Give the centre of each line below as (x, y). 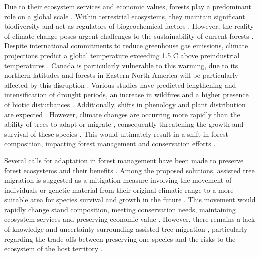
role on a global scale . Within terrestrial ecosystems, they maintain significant (125, 16)
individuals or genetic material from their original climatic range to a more (119, 190)
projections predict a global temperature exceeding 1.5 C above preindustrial (122, 55)
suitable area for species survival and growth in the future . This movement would (130, 200)
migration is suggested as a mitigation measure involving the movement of (118, 180)
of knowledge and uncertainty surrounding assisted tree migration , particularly (126, 229)
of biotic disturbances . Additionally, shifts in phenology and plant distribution (125, 104)
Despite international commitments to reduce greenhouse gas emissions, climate (126, 46)
